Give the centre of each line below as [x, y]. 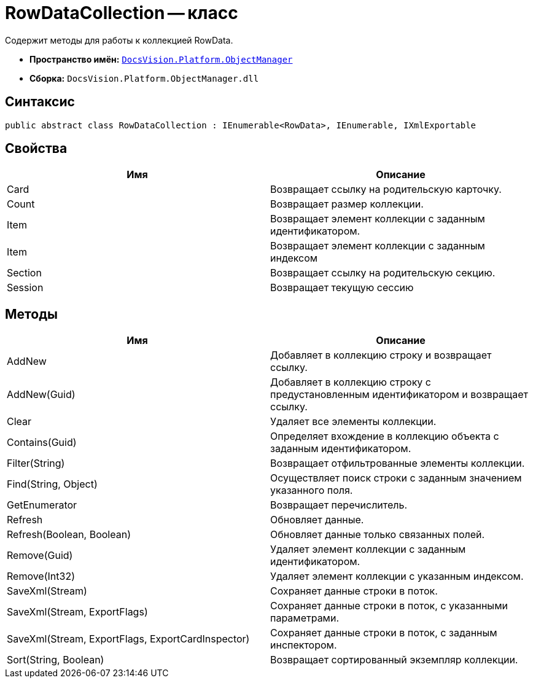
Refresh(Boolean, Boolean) [69, 535]
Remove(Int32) [41, 576]
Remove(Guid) [40, 556]
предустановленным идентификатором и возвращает [399, 395]
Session [25, 288]
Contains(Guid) [42, 443]
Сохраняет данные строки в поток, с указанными [389, 606]
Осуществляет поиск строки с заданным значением [396, 478]
